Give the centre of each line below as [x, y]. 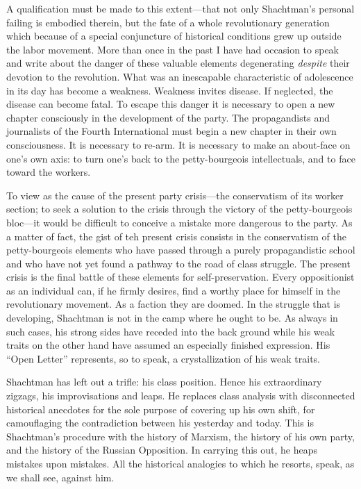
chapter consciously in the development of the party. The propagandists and [168, 117]
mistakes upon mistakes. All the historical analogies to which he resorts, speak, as [180, 463]
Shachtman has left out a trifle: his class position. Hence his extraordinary [164, 382]
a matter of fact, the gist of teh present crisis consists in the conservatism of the [176, 236]
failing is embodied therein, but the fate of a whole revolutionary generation [168, 22]
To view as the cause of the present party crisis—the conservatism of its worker [175, 195]
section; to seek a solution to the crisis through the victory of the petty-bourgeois [179, 209]
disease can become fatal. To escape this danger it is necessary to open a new [171, 104]
